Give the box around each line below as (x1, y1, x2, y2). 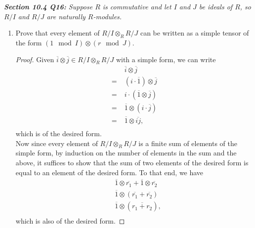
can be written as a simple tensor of (140, 28, 249, 38)
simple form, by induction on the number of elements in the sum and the (15, 148, 237, 158)
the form (15, 37, 42, 47)
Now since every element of (15, 138, 98, 148)
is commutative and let (102, 1, 171, 11)
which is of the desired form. (15, 128, 102, 138)
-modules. (93, 11, 122, 21)
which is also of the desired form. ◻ (15, 216, 125, 226)
